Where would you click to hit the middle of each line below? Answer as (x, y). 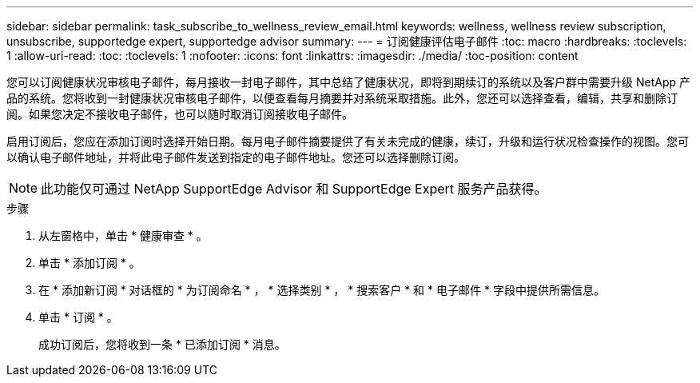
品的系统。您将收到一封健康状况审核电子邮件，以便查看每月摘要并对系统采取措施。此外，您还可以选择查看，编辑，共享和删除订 (342, 98)
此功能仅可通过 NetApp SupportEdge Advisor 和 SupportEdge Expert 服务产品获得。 (294, 189)
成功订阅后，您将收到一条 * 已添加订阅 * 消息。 (162, 344)
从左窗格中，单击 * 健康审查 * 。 (123, 235)
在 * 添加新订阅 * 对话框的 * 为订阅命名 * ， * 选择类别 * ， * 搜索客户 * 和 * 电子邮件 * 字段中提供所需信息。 (322, 290)
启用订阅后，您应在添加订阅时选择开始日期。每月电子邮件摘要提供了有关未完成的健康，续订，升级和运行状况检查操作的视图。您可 (348, 141)
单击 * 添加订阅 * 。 (89, 263)
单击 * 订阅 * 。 (78, 317)
